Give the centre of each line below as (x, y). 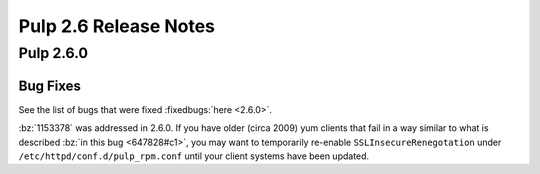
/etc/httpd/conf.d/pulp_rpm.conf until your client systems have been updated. (194, 156)
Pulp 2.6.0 (53, 53)
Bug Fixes (50, 85)
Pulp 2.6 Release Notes (116, 26)
